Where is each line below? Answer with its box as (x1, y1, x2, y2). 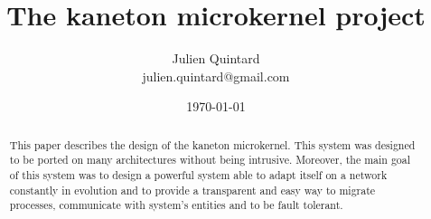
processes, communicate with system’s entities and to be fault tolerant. (9, 197, 343, 213)
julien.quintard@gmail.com (142, 66, 290, 85)
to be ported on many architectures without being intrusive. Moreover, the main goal (9, 152, 411, 167)
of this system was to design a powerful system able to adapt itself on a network (9, 167, 388, 183)
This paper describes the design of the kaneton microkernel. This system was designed (9, 137, 416, 152)
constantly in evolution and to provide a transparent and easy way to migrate (9, 182, 376, 197)
